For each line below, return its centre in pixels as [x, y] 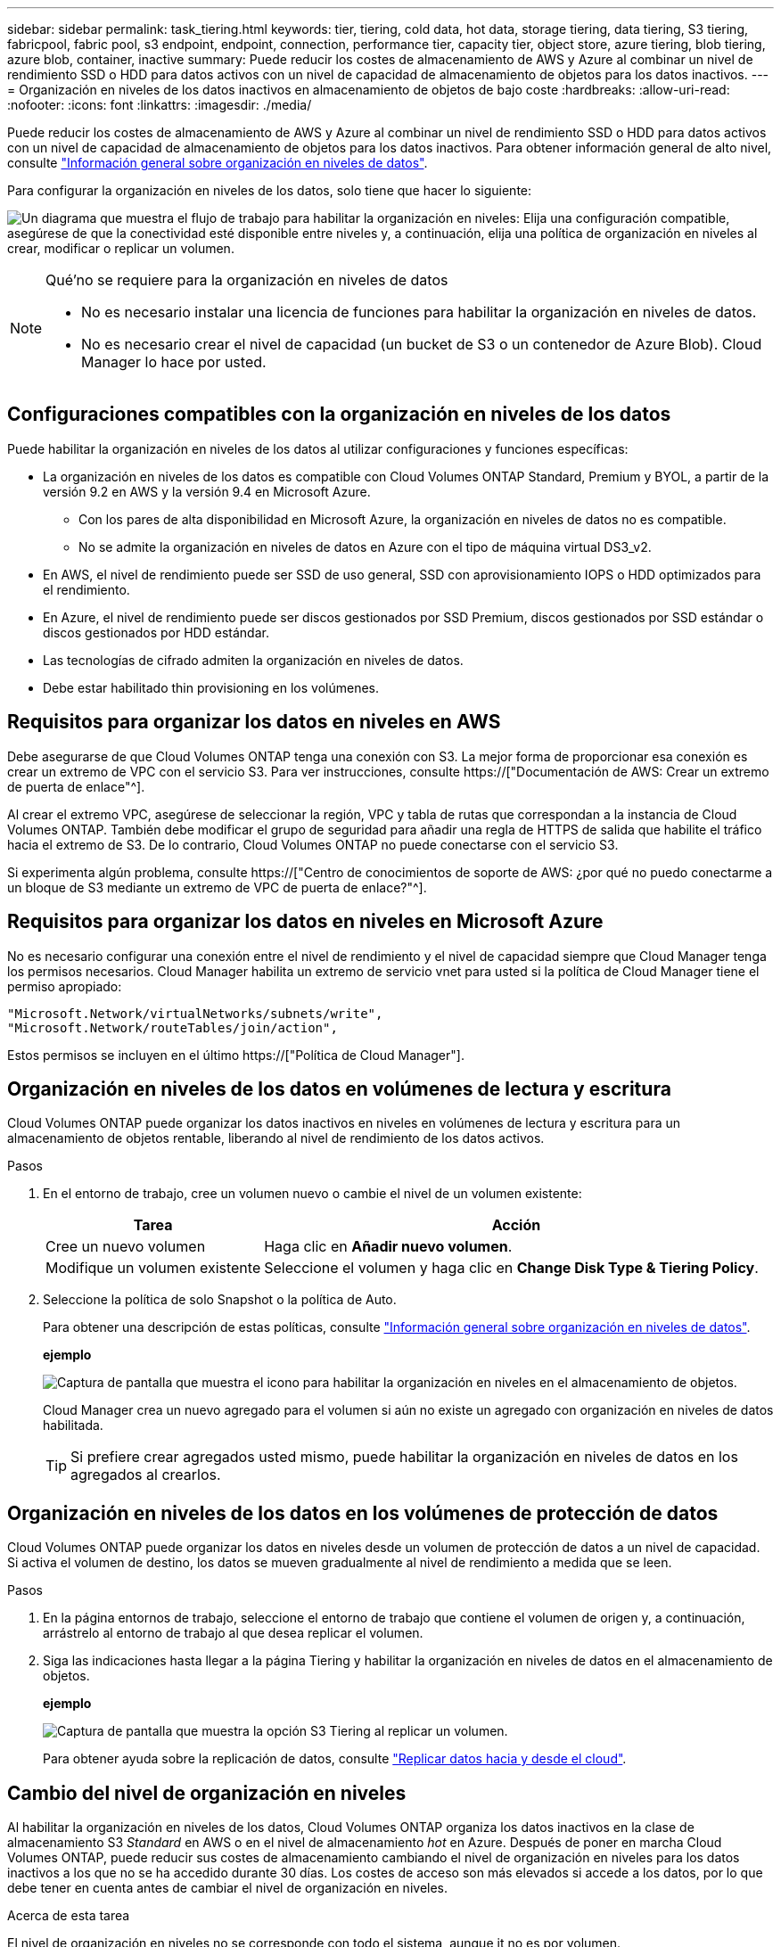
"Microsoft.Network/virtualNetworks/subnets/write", [195, 1013]
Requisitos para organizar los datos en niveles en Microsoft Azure [305, 922]
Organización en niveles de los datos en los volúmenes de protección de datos [363, 1513]
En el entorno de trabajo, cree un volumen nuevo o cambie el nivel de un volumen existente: [312, 1194]
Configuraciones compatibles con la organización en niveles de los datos [339, 415]
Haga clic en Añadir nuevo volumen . [388, 1247]
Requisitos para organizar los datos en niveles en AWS [254, 722]
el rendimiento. [86, 589]
